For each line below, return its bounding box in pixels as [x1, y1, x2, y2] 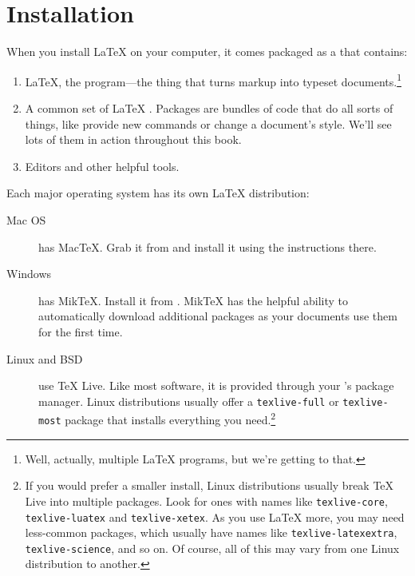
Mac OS [6, 211, 46, 228]
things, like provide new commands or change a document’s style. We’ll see [25, 115, 392, 132]
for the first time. [38, 323, 123, 340]
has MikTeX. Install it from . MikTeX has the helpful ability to [38, 292, 349, 308]
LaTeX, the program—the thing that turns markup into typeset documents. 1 [25, 70, 401, 89]
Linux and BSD [6, 350, 83, 367]
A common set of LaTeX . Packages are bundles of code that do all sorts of [25, 99, 393, 116]
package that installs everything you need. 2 [65, 409, 276, 427]
